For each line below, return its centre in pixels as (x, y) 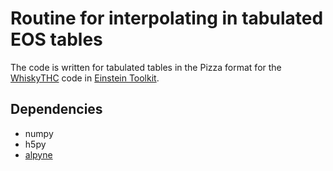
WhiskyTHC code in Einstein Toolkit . (85, 78)
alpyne (38, 154)
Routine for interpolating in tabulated (167, 18)
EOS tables (56, 39)
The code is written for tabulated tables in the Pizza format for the (146, 67)
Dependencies (56, 109)
